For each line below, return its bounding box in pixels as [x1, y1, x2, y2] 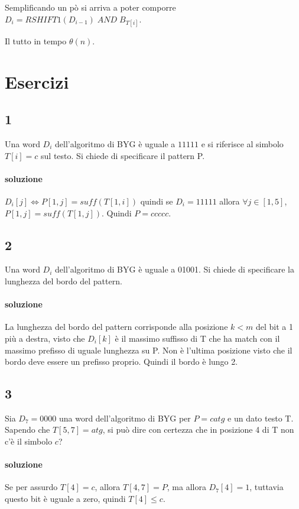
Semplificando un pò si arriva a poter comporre [5, 1, 176, 13]
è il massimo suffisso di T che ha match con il [115, 332, 280, 344]
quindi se [140, 194, 173, 207]
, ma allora [167, 481, 206, 493]
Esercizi [5, 69, 69, 93]
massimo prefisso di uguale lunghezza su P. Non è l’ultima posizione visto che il [5, 343, 292, 356]
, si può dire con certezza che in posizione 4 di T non [102, 423, 294, 436]
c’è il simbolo [5, 435, 53, 448]
